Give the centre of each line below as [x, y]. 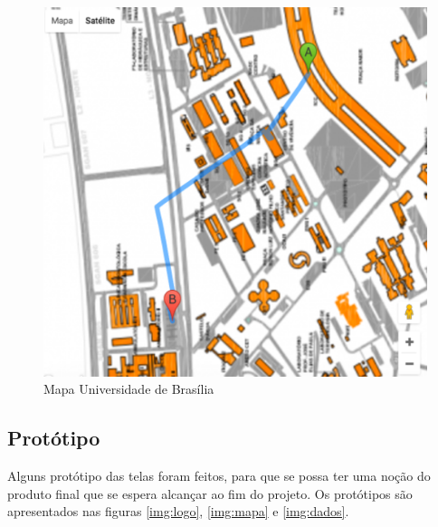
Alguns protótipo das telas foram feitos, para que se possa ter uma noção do [219, 476]
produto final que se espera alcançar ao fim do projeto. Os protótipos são [210, 493]
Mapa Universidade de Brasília [129, 389]
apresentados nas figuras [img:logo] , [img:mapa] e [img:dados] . [178, 511]
